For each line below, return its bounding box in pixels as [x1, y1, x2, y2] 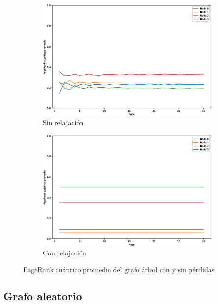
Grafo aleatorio [3, 288, 82, 303]
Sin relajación [43, 117, 84, 127]
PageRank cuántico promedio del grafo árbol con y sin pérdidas [23, 264, 215, 274]
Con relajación [43, 248, 86, 258]
